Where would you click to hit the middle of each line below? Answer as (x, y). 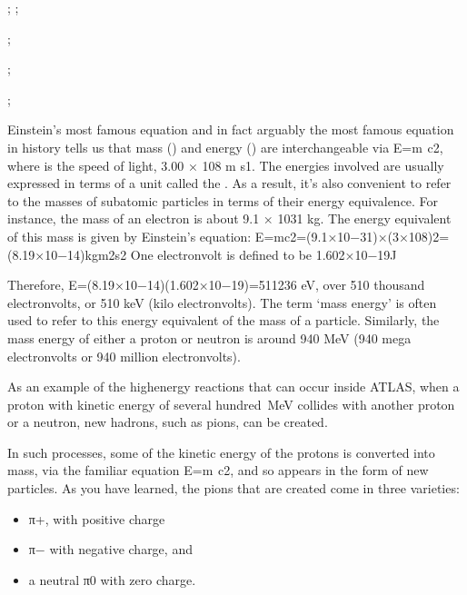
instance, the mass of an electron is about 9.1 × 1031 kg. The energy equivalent (229, 218)
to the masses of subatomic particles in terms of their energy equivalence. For (223, 200)
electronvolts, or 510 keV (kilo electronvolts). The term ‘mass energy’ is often (222, 302)
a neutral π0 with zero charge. (112, 579)
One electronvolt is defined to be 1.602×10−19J (263, 254)
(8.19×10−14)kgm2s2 (67, 254)
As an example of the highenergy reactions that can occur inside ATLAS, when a (233, 387)
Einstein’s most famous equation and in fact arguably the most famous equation (231, 129)
